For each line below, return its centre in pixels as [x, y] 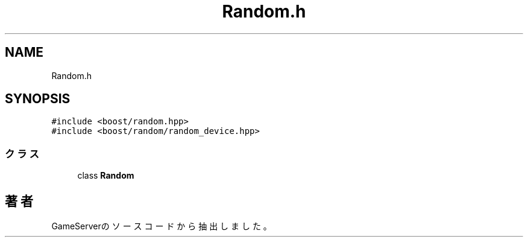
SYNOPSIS [38, 99]
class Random [106, 176]
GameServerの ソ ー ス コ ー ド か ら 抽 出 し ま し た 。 [162, 226]
